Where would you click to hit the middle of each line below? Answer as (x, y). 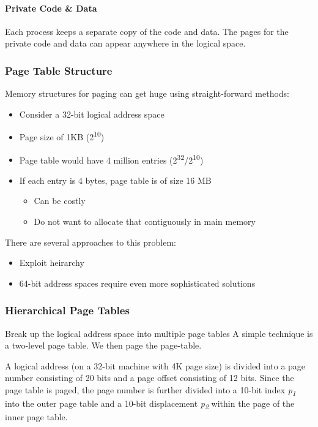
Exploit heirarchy (52, 263)
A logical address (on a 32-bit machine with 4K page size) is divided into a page (155, 365)
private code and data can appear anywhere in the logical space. (125, 43)
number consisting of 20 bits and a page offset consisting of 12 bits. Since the (150, 378)
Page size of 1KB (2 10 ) (62, 136)
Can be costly (60, 201)
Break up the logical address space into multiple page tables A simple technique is (159, 333)
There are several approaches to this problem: (91, 242)
